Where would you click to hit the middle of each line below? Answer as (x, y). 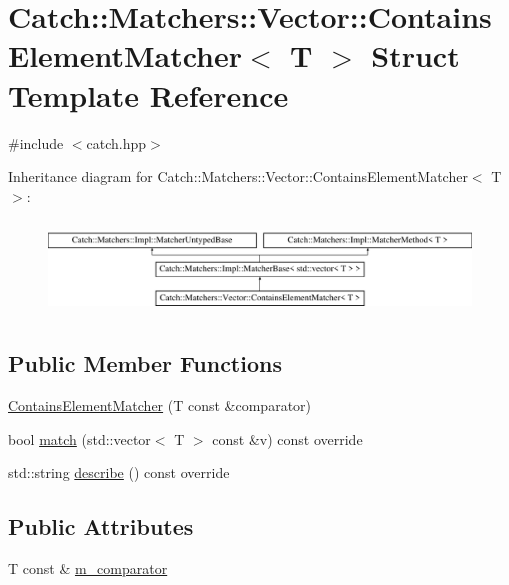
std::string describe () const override (119, 472)
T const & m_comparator (88, 568)
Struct (415, 55)
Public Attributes (101, 526)
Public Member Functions (145, 363)
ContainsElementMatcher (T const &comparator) (160, 405)
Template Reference (148, 94)
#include (36, 142)
